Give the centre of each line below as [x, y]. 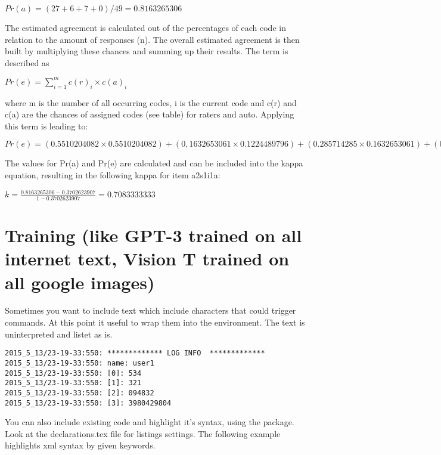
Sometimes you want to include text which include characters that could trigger [150, 310]
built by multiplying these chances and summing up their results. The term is [147, 51]
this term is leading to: [46, 126]
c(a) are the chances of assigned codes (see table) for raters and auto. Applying [150, 114]
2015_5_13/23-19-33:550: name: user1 [80, 363]
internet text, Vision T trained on [147, 259]
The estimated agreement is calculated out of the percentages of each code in [145, 27]
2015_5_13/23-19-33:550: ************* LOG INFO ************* [135, 353]
